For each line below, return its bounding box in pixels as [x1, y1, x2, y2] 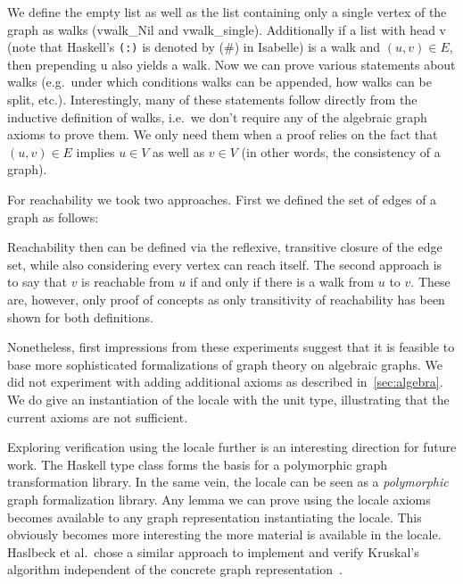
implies [76, 142, 115, 161]
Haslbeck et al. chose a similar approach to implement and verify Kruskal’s [7, 542, 419, 561]
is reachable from [81, 272, 175, 291]
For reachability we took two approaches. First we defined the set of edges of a [7, 190, 437, 208]
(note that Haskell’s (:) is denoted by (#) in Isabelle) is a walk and [7, 38, 381, 56]
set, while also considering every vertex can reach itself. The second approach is [7, 254, 442, 273]
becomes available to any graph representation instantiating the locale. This [7, 507, 422, 526]
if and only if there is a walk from [189, 272, 375, 291]
